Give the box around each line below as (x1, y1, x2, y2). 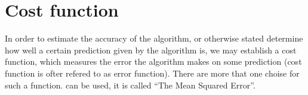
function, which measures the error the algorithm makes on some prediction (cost (5, 55, 302, 68)
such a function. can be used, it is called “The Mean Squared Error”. (5, 78, 255, 91)
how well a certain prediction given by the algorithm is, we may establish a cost (5, 43, 297, 56)
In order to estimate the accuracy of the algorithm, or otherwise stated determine (5, 32, 303, 45)
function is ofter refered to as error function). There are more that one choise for (5, 66, 300, 79)
